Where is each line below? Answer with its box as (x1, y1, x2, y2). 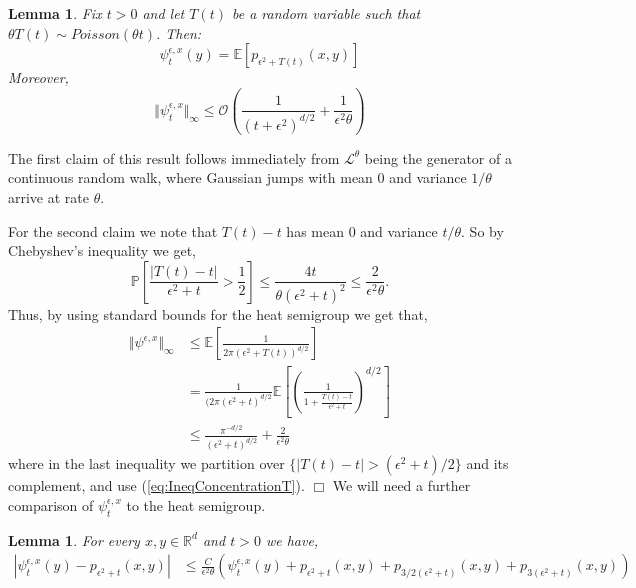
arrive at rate (8, 186, 90, 207)
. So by (461, 220, 504, 241)
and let (142, 3, 185, 23)
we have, (265, 529, 319, 550)
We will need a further (332, 475, 471, 496)
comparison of (8, 494, 94, 515)
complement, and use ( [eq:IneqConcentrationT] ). (8, 475, 305, 496)
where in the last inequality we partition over (8, 453, 285, 474)
